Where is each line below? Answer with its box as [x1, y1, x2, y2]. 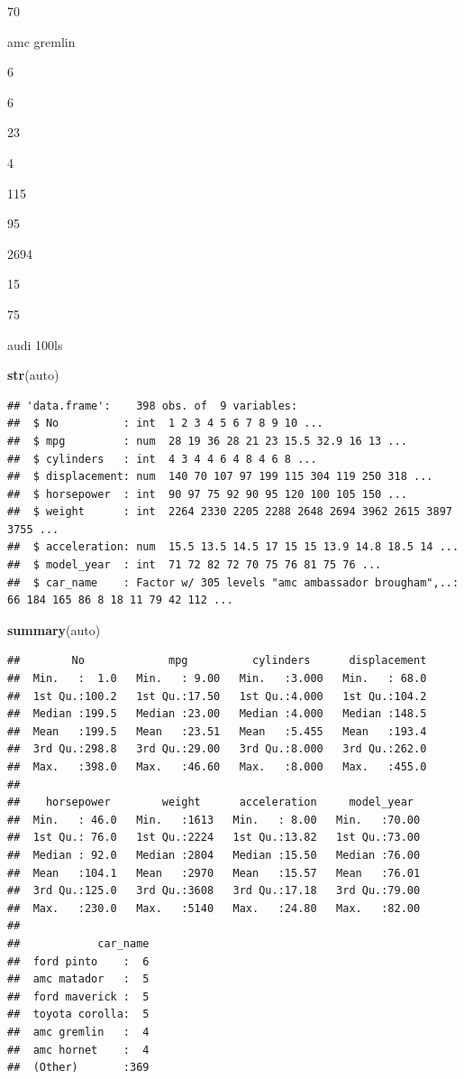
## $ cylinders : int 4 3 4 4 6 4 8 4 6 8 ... [7, 452, 317, 466]
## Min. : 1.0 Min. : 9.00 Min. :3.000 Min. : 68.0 [7, 672, 427, 686]
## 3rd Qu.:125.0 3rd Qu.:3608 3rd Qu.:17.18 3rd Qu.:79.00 [7, 884, 421, 898]
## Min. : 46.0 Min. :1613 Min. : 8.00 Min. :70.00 [7, 813, 421, 826]
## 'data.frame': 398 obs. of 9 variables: [7, 399, 298, 412]
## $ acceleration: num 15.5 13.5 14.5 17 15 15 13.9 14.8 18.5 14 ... [7, 540, 459, 554]
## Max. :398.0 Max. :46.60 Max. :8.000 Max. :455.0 [7, 761, 427, 773]
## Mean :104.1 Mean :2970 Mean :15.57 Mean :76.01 [7, 866, 421, 880]
